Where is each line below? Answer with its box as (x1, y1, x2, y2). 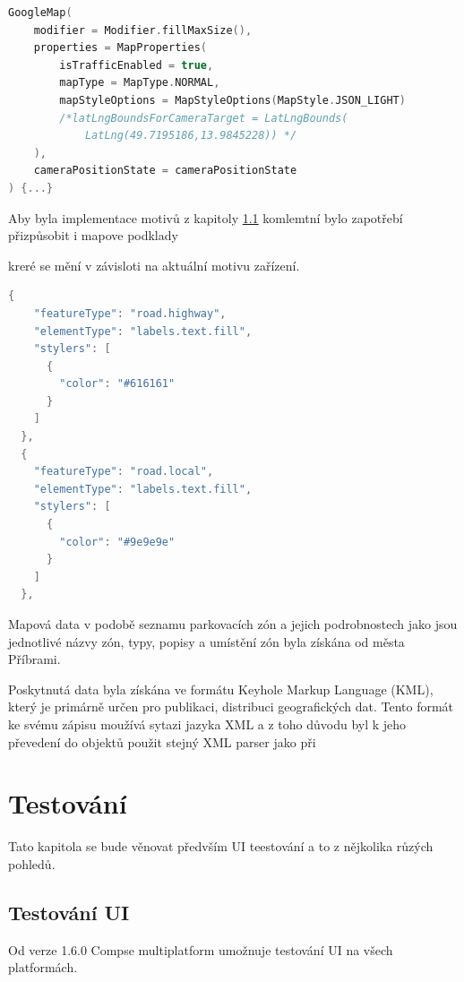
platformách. (8, 958, 78, 977)
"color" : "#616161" (59, 377, 176, 391)
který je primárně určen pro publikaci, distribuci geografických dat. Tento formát (8, 697, 454, 716)
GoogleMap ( (8, 6, 73, 19)
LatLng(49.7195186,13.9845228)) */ (84, 129, 297, 142)
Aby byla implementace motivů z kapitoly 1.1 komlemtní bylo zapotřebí (8, 208, 403, 227)
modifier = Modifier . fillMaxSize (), (33, 23, 253, 37)
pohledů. (8, 854, 56, 873)
